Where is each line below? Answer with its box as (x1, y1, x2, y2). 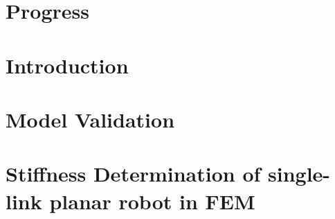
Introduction (6, 51, 129, 79)
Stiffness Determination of (6, 159, 261, 188)
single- (268, 159, 331, 188)
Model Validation (6, 105, 175, 133)
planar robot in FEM (49, 186, 255, 215)
